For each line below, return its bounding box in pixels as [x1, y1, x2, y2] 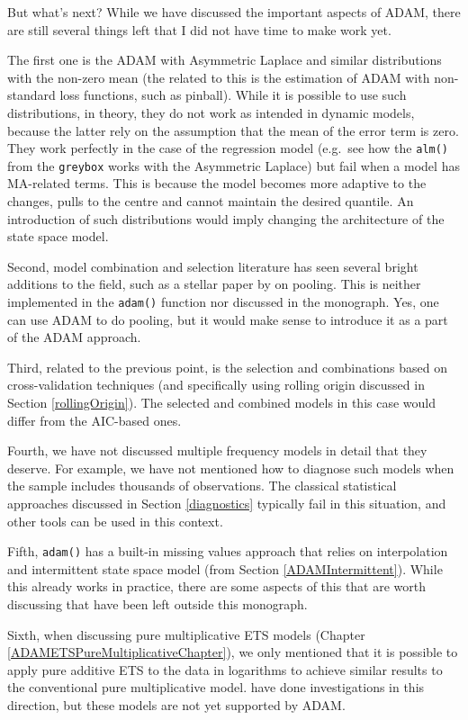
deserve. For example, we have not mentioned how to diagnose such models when [7, 458, 454, 477]
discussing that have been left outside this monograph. [7, 595, 308, 614]
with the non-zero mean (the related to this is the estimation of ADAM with [7, 67, 430, 86]
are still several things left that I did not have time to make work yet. [7, 20, 391, 39]
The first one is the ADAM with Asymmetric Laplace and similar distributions [7, 50, 442, 69]
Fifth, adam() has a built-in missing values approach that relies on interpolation [7, 542, 448, 561]
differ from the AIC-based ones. [7, 410, 182, 429]
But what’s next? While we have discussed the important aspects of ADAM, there [7, 3, 461, 21]
